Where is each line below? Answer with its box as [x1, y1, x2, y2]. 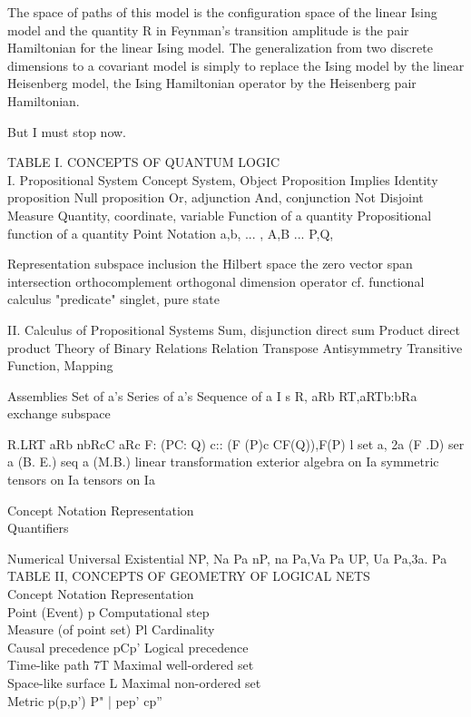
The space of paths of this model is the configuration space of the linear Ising [7, 3, 437, 21]
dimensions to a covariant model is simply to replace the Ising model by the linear [7, 55, 465, 74]
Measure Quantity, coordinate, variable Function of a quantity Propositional [7, 205, 432, 224]
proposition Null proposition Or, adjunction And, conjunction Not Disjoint [7, 188, 424, 207]
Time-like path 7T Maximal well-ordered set [7, 655, 254, 674]
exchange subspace [7, 404, 111, 423]
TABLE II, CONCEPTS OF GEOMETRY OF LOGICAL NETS [7, 566, 370, 585]
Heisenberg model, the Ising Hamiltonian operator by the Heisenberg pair [7, 74, 417, 93]
